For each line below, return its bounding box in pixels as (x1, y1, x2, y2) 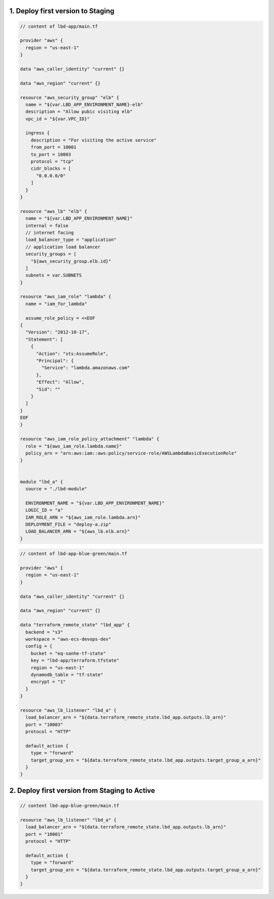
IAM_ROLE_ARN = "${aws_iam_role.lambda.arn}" (25, 514, 141, 520)
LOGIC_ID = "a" (25, 507, 63, 513)
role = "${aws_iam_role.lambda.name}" (25, 443, 122, 449)
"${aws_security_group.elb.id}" (30, 258, 112, 264)
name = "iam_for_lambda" (25, 301, 87, 307)
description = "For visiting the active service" (30, 137, 157, 143)
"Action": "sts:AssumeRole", (36, 351, 109, 356)
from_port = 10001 (30, 144, 77, 150)
